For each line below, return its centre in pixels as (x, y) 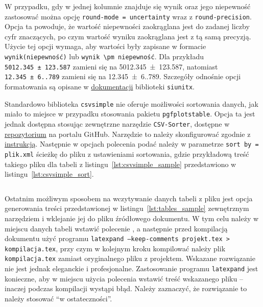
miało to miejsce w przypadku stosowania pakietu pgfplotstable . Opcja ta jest (130, 114)
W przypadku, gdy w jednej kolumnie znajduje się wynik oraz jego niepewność (128, 6)
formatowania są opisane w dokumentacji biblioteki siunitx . (100, 86)
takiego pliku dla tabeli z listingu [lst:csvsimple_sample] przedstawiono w (121, 164)
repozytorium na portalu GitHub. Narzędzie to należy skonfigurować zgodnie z (128, 134)
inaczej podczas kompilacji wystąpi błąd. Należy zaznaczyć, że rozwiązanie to (126, 288)
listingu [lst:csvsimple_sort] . (49, 174)
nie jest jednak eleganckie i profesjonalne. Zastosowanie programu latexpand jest (131, 268)
